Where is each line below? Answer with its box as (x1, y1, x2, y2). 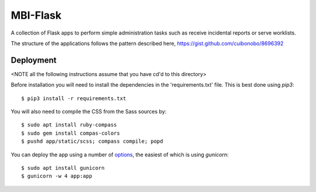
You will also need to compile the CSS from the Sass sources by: (11, 108, 167, 115)
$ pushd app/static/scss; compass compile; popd (21, 138, 163, 145)
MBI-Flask (11, 9, 61, 22)
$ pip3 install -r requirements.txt (21, 95, 126, 102)
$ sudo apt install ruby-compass (21, 122, 117, 128)
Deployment (11, 55, 57, 65)
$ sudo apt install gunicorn (21, 164, 105, 171)
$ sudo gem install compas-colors (21, 129, 120, 136)
